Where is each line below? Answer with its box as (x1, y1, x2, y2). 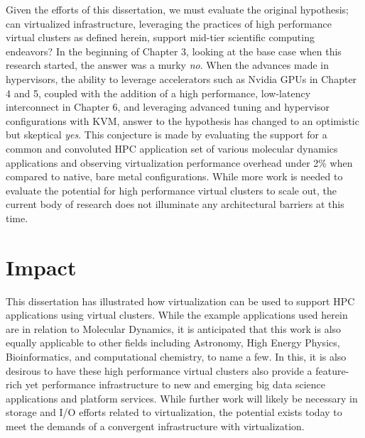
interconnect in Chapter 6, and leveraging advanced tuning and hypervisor (6, 99, 330, 114)
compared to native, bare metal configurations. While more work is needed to (6, 169, 343, 184)
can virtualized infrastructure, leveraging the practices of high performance (6, 16, 332, 31)
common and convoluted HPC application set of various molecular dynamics (6, 141, 338, 155)
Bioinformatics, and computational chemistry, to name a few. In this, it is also (6, 349, 347, 363)
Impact (6, 252, 77, 281)
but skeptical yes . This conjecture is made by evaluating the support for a (6, 127, 327, 142)
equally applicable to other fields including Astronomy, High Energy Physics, (6, 335, 340, 350)
